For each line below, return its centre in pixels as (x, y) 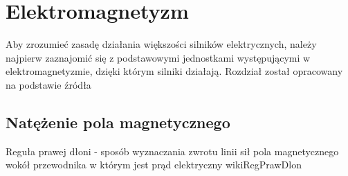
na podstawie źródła (48, 84)
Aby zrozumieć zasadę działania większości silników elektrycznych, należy (161, 44)
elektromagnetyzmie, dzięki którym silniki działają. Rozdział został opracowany (174, 71)
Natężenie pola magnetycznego (118, 122)
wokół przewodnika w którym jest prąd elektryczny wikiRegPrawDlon (154, 165)
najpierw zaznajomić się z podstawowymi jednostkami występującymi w (158, 57)
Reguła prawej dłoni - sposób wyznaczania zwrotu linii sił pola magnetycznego (172, 151)
